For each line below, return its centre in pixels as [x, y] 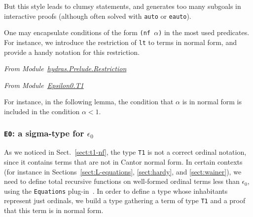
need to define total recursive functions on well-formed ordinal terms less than [122, 181]
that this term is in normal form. [54, 210]
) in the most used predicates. [204, 32]
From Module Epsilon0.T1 [44, 85]
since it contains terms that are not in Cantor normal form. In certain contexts [123, 161]
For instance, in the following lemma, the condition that [89, 102]
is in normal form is [212, 102]
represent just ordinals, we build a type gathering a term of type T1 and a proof [125, 200]
